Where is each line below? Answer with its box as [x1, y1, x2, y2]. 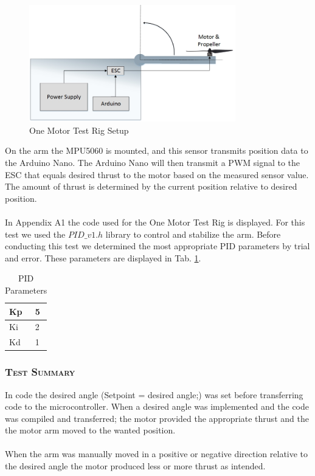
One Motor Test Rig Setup [29, 123, 129, 136]
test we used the [5, 227, 66, 240]
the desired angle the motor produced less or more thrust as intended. [5, 460, 266, 472]
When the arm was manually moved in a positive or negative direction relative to [5, 447, 308, 460]
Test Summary [5, 364, 75, 379]
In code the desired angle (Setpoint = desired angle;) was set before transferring [5, 388, 303, 401]
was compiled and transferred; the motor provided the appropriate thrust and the [5, 412, 309, 424]
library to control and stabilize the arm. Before [105, 227, 281, 240]
